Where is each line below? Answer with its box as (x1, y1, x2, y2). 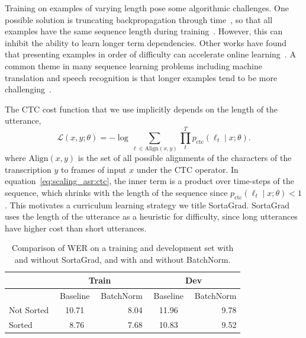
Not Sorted (9, 304, 49, 316)
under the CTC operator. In (136, 163, 239, 175)
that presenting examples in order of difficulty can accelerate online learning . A (5, 48, 296, 60)
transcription (5, 163, 51, 175)
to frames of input (60, 163, 127, 175)
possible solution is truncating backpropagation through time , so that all (5, 13, 273, 25)
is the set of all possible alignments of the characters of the (78, 152, 292, 164)
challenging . (5, 83, 51, 95)
